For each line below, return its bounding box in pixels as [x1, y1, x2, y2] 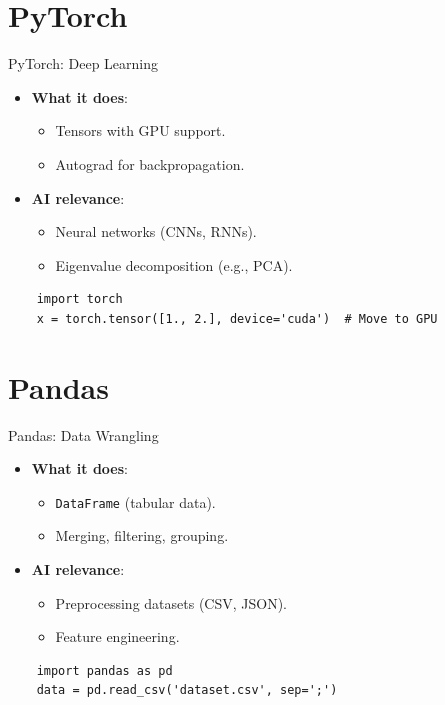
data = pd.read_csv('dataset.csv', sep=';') [36, 683, 338, 698]
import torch [36, 292, 123, 307]
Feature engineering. [55, 626, 180, 647]
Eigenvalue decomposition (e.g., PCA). [55, 254, 293, 275]
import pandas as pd [36, 663, 173, 678]
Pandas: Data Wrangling [8, 424, 159, 445]
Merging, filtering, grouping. [55, 525, 229, 546]
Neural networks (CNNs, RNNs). [55, 221, 257, 242]
